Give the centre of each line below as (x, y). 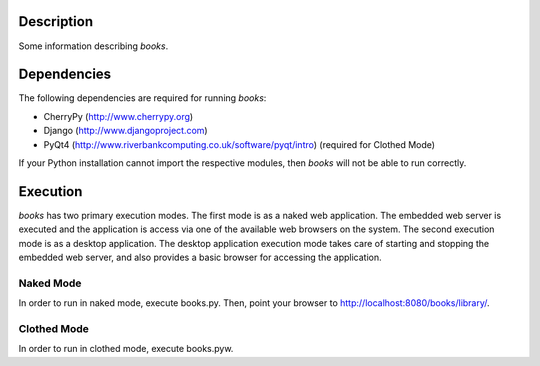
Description (56, 21)
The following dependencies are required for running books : (142, 98)
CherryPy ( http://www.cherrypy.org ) (118, 116)
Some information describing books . (93, 46)
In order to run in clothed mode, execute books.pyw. (126, 349)
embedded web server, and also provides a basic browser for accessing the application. (200, 257)
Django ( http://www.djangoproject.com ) (126, 131)
